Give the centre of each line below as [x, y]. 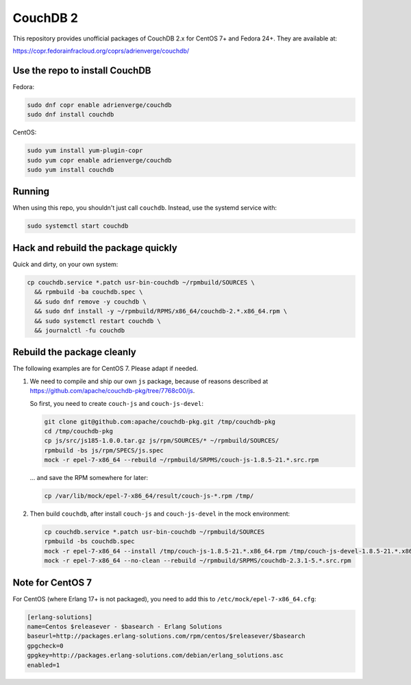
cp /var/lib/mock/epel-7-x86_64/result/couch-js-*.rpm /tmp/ [149, 496]
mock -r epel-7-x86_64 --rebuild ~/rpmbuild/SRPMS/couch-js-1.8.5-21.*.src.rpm [182, 460]
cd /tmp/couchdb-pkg [78, 431]
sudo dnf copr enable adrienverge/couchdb [99, 105]
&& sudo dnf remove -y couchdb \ [90, 301]
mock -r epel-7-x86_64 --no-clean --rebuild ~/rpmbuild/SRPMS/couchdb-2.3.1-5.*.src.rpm [198, 561]
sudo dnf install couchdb [71, 115]
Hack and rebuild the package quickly [95, 248]
